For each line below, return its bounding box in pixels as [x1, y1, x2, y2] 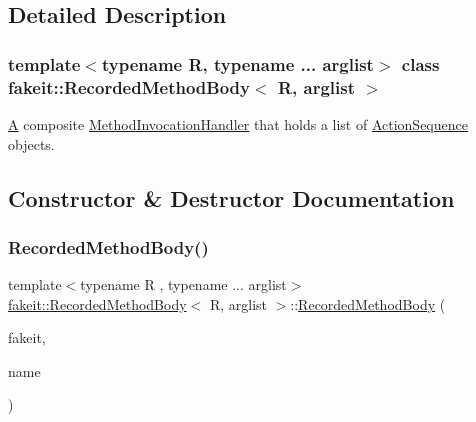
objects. [8, 133, 55, 154]
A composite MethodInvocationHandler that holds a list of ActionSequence [8, 113, 468, 134]
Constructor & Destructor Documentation [8, 182, 455, 213]
